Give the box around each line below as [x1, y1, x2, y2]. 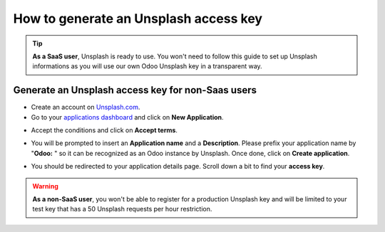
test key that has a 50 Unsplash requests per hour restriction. [32, 205, 212, 213]
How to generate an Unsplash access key [13, 11, 263, 26]
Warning [32, 181, 58, 190]
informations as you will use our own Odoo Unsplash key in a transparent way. [32, 62, 263, 70]
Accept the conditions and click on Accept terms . [31, 126, 178, 135]
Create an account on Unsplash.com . [31, 103, 140, 112]
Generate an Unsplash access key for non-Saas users [13, 84, 257, 96]
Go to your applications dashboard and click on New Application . [31, 112, 224, 121]
